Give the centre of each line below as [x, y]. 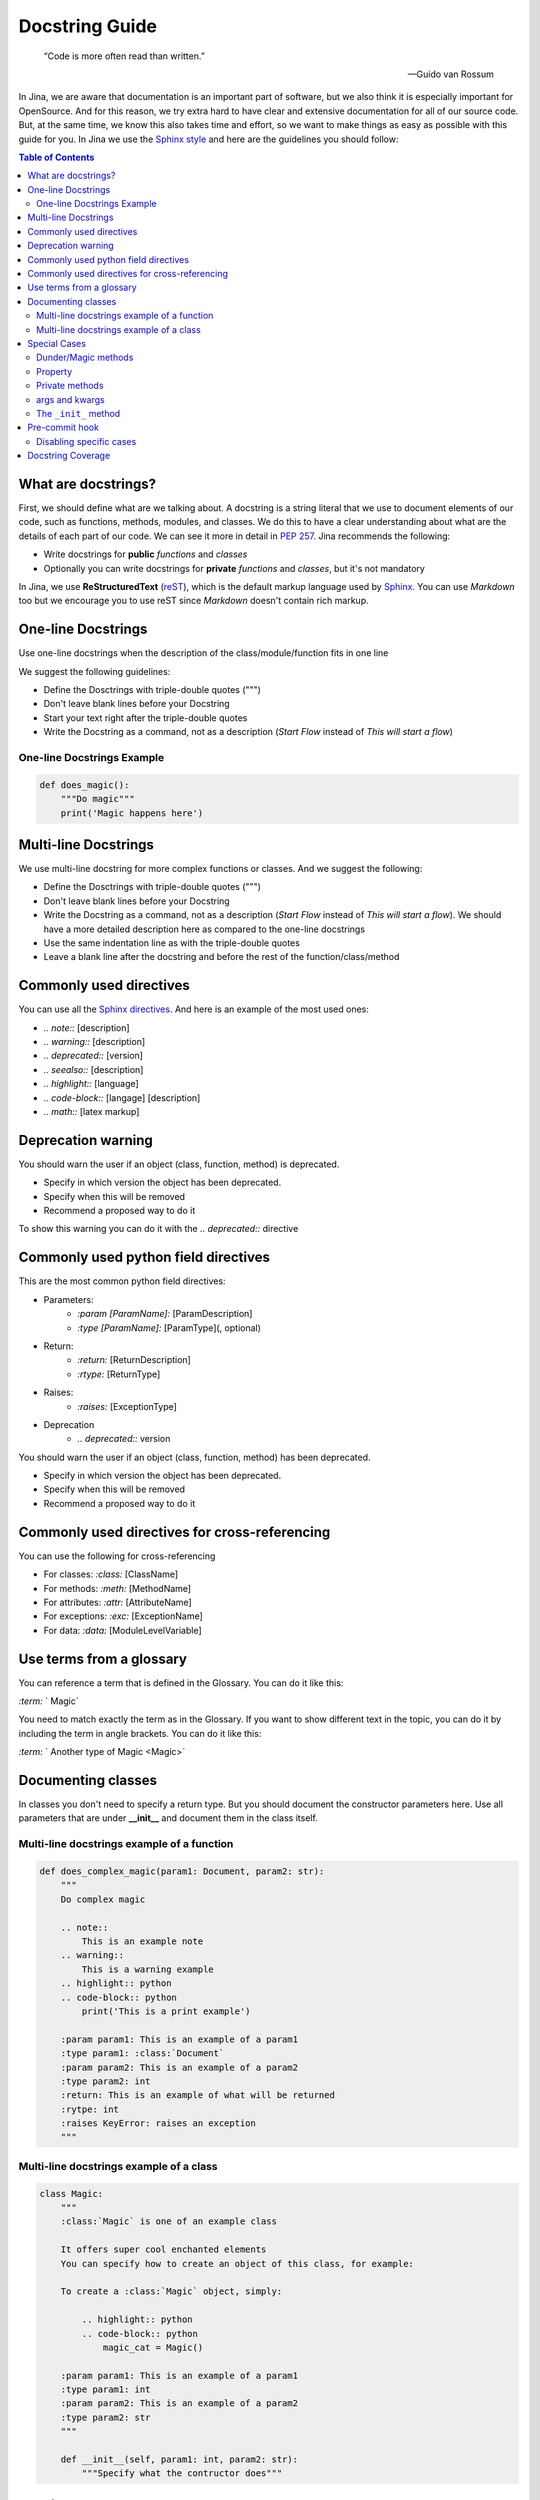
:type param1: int [105, 2389]
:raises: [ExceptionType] [127, 1406]
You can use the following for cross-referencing [117, 1556]
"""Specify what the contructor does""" [182, 2473]
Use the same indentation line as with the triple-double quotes [171, 942]
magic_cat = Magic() [153, 2347]
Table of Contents [56, 157]
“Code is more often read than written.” [124, 56]
